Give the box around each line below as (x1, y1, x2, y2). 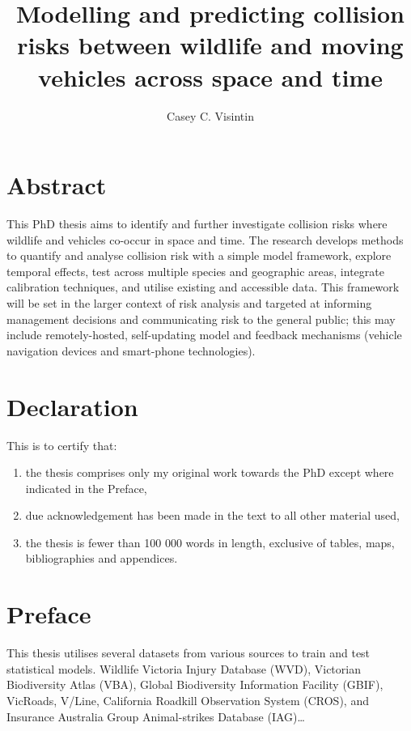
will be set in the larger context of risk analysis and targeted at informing (6, 295, 372, 311)
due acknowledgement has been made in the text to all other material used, (25, 507, 400, 524)
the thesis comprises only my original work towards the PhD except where (25, 464, 394, 481)
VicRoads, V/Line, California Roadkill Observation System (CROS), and (6, 691, 369, 708)
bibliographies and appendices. (25, 550, 178, 567)
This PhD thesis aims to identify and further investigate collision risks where (6, 215, 388, 232)
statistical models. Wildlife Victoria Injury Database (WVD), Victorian (6, 660, 361, 677)
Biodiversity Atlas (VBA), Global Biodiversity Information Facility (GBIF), (6, 676, 383, 693)
